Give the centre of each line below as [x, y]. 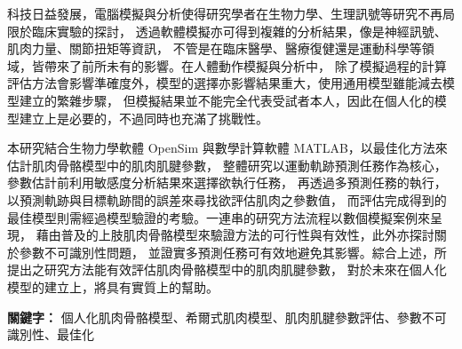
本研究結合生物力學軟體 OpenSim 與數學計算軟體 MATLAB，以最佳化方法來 [227, 148]
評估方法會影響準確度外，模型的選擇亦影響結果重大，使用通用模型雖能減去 [225, 83]
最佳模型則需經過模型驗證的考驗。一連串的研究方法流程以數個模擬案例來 [219, 217]
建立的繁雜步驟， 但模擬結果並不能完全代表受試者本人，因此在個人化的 [227, 100]
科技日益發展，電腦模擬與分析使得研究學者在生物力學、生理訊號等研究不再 [225, 13]
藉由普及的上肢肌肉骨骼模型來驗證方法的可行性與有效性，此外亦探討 [235, 235]
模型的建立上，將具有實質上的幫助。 [113, 286]
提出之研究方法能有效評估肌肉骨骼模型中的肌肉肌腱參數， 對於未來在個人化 [227, 270]
